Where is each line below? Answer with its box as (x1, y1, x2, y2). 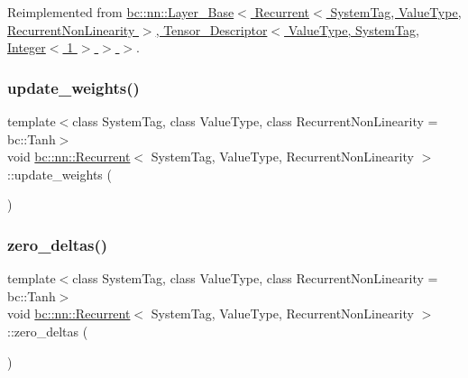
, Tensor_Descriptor (155, 20, 268, 39)
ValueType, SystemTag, (288, 20, 419, 39)
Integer (7, 38, 46, 57)
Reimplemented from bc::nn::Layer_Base (7, 3, 234, 21)
